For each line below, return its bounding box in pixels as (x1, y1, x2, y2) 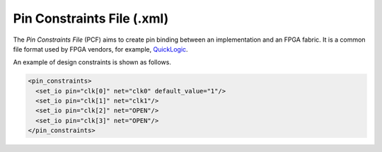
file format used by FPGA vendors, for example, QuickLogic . (13, 45, 188, 53)
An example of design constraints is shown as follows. (13, 58, 171, 66)
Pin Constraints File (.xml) (13, 11, 169, 26)
